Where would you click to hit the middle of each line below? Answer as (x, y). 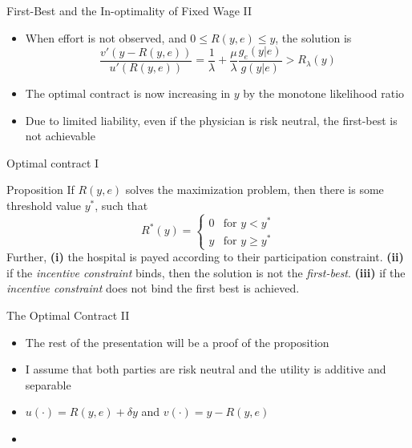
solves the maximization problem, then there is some (254, 190)
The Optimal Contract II (68, 315)
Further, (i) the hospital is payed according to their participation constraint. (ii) (205, 257)
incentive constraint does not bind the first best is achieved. (153, 288)
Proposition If (40, 190)
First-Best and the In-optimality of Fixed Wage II (129, 10)
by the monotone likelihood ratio (324, 93)
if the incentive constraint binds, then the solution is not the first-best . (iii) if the (206, 272)
